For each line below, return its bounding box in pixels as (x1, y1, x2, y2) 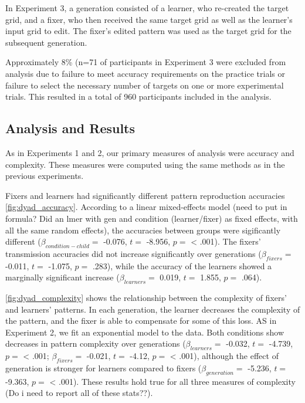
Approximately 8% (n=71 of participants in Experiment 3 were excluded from (5, 56, 286, 68)
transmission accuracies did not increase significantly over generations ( (5, 247, 262, 259)
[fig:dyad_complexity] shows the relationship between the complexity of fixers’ (5, 292, 287, 304)
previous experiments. (5, 170, 84, 182)
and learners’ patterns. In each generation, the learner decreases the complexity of (5, 303, 300, 315)
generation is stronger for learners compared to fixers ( (5, 362, 202, 374)
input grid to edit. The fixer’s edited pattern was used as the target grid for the (5, 25, 292, 37)
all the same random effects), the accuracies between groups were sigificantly (5, 223, 281, 236)
